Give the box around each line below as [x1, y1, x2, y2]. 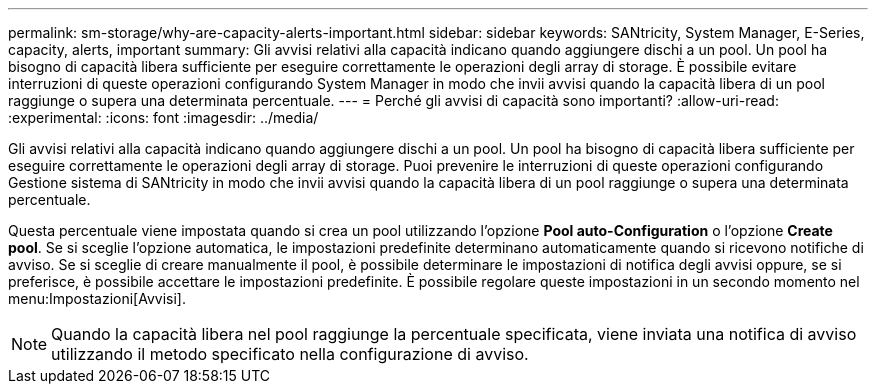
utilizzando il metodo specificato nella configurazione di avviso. [51, 344, 529, 364]
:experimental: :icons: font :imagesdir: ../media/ [8, 109, 319, 126]
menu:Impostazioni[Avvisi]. [8, 290, 186, 307]
